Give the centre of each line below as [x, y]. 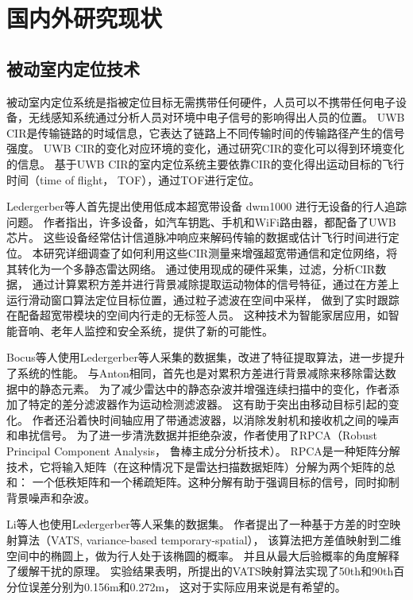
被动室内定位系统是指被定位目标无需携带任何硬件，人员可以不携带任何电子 [201, 101]
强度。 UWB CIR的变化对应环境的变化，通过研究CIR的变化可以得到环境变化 [206, 148]
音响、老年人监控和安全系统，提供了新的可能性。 [145, 330]
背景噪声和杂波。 [51, 497]
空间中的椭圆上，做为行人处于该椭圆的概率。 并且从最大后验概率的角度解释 [203, 555]
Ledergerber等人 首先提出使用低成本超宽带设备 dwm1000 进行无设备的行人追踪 [206, 206]
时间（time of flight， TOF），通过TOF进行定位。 [133, 179]
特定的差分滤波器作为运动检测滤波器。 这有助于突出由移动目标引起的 [208, 404]
